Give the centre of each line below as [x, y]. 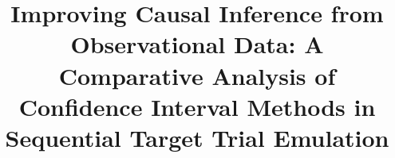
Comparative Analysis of [197, 75]
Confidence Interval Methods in [197, 106]
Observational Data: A [197, 44]
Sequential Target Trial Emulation [197, 137]
